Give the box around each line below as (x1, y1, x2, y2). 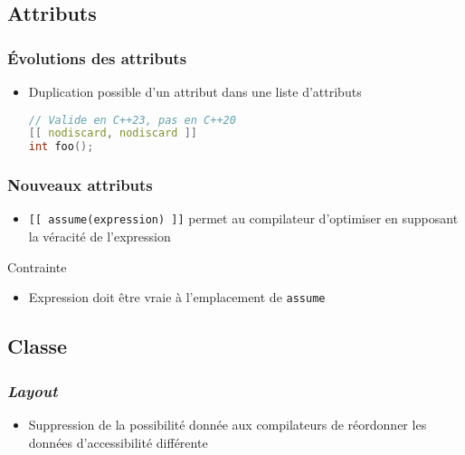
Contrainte (7, 257, 67, 276)
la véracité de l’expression (28, 227, 171, 246)
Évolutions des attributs (7, 46, 187, 69)
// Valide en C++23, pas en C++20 (28, 113, 236, 127)
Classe (7, 332, 68, 360)
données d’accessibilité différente (28, 432, 208, 451)
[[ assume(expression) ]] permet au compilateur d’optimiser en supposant (28, 209, 459, 228)
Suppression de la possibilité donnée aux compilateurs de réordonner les (28, 414, 427, 433)
